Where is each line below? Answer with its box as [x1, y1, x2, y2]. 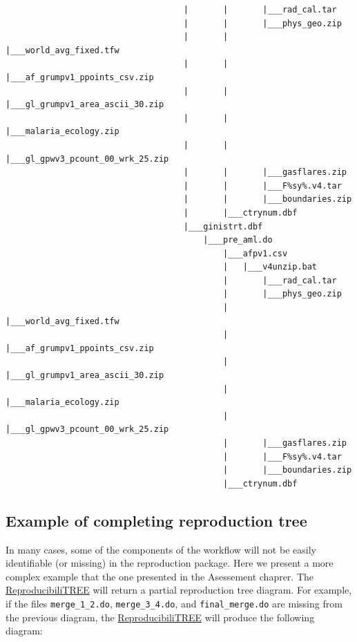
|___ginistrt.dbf [183, 221, 263, 232]
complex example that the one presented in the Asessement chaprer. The [6, 569, 314, 583]
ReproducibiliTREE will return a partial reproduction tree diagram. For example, [6, 583, 352, 597]
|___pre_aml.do [203, 235, 273, 245]
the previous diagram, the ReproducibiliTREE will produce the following [6, 610, 315, 624]
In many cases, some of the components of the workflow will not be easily [6, 542, 316, 556]
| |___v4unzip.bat [223, 262, 318, 272]
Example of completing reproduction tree [6, 509, 307, 531]
